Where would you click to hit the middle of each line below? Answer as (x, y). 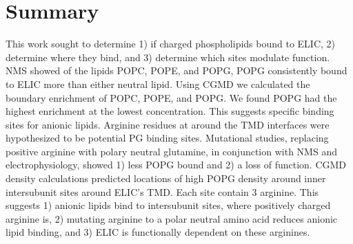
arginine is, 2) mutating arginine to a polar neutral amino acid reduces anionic (172, 218)
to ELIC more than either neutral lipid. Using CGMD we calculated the (158, 84)
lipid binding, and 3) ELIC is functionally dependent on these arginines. (158, 232)
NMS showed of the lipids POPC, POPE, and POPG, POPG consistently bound (176, 70)
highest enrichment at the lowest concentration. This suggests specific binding (170, 111)
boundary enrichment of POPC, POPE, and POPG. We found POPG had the (171, 97)
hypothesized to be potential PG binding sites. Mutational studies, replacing (167, 138)
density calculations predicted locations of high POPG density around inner (166, 178)
